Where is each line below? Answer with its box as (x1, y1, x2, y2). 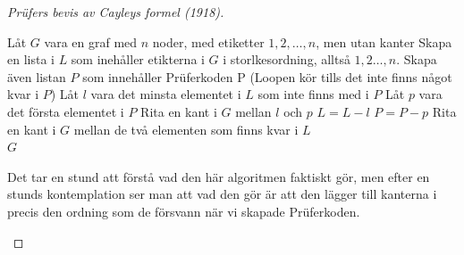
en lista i (7, 50, 55, 69)
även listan (7, 67, 66, 86)
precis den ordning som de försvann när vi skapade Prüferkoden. (7, 202, 360, 220)
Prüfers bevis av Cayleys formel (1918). (7, 3, 224, 21)
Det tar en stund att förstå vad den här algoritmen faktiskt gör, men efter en (7, 167, 430, 185)
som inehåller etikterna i (71, 50, 205, 69)
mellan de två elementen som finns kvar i (73, 119, 299, 138)
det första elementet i (7, 102, 124, 120)
